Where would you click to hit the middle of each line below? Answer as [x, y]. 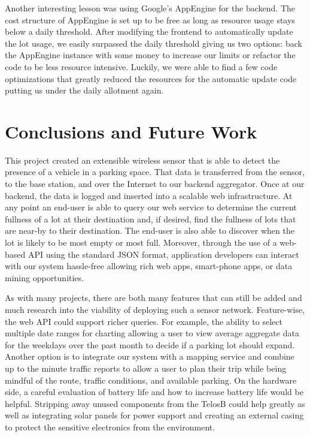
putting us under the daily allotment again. [84, 90]
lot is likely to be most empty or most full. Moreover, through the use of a [141, 242]
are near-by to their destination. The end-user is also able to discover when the [150, 230]
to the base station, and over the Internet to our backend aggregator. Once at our [155, 184]
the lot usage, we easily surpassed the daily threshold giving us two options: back [154, 43]
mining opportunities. [44, 277]
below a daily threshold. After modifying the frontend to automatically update [149, 31]
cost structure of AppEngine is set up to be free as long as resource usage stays [150, 19]
